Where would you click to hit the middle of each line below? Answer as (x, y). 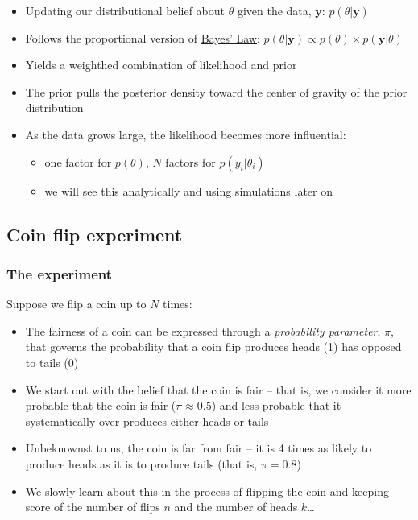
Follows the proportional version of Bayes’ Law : (143, 37)
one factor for (78, 161)
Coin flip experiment (95, 234)
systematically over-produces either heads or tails (147, 421)
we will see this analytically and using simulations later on (189, 190)
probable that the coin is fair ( (101, 405)
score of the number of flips (93, 507)
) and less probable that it (276, 405)
